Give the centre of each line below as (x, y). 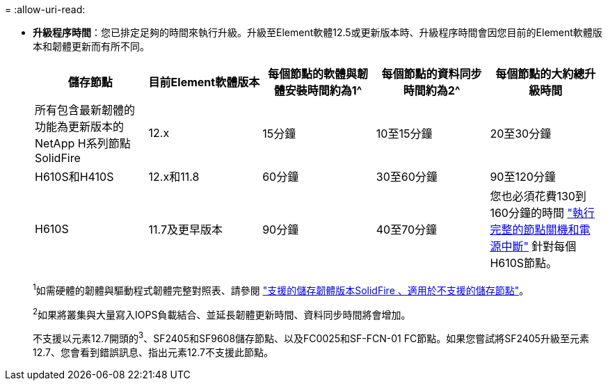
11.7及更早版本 (186, 230)
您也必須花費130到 (538, 196)
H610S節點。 (524, 263)
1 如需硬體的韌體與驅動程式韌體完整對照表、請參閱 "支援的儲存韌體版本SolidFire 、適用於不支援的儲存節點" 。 (281, 289)
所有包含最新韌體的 (85, 110)
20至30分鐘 (521, 134)
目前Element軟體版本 (204, 82)
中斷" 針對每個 (539, 246)
